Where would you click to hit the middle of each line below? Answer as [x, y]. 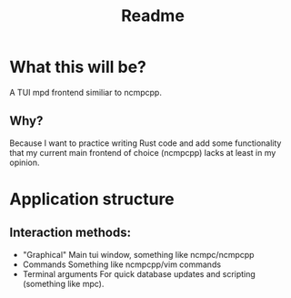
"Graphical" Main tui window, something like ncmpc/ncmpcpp [138, 254]
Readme [153, 16]
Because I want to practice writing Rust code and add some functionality [145, 143]
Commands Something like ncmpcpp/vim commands [121, 264]
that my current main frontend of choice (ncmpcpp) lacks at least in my [143, 152]
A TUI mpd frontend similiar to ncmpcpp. [85, 92]
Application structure [92, 199]
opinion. [25, 162]
